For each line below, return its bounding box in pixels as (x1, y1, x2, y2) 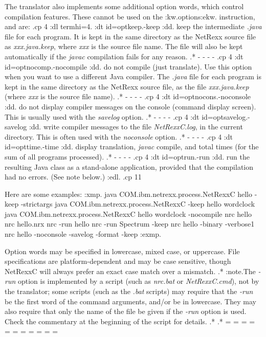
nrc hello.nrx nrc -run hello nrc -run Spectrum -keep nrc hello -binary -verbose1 (5, 218, 255, 229)
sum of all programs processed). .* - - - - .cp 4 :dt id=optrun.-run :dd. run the (5, 151, 250, 162)
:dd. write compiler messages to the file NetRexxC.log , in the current (29, 121, 243, 132)
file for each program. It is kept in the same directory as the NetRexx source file (5, 31, 256, 41)
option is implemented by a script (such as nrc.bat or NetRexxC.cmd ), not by (17, 276, 259, 286)
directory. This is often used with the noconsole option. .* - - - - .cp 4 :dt (5, 131, 233, 142)
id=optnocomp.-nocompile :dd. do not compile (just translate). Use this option (5, 61, 252, 72)
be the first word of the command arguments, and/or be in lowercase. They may (5, 296, 256, 306)
